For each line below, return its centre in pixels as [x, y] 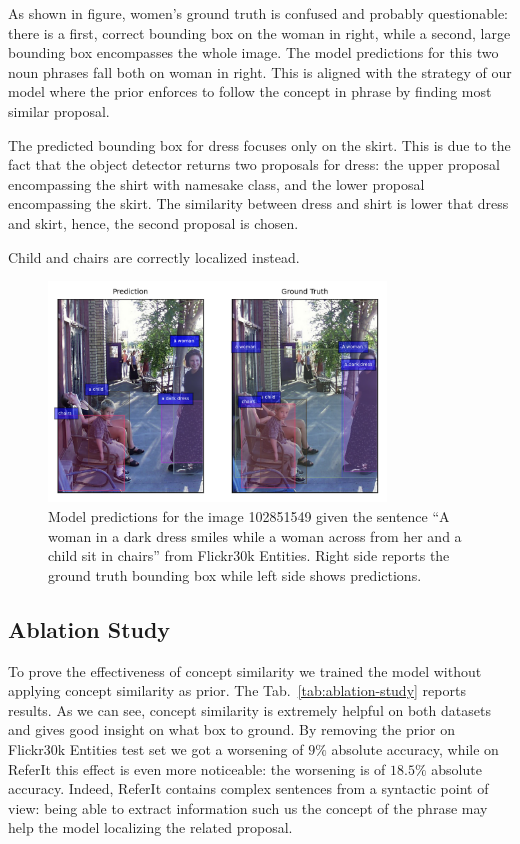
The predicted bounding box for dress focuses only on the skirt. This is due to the [259, 144]
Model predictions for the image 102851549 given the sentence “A [249, 515]
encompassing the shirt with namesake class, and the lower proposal [216, 183]
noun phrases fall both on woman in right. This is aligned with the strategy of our [260, 71]
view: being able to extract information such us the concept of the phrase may [248, 807]
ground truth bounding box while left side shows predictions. [235, 574]
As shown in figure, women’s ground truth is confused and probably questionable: [258, 13]
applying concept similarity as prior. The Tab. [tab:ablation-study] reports [237, 690]
